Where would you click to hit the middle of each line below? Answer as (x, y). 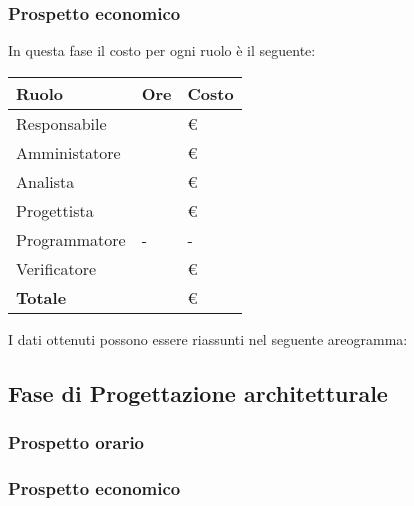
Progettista (55, 210)
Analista (45, 181)
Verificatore (56, 268)
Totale (41, 297)
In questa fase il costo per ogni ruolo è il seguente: (162, 50)
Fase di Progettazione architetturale (198, 392)
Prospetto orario (76, 442)
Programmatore (71, 239)
